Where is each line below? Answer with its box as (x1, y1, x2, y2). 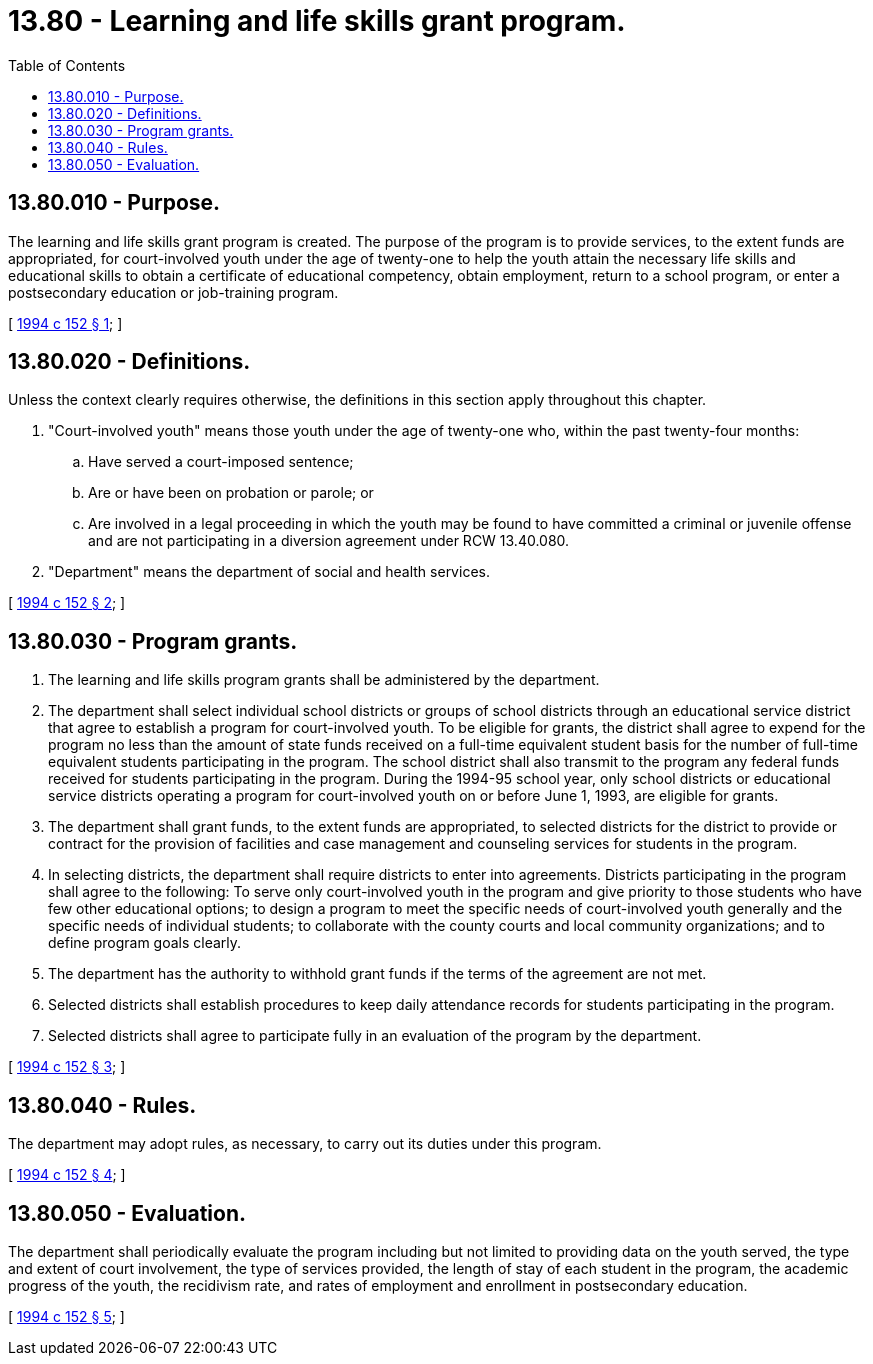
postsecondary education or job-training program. (8, 283, 339, 301)
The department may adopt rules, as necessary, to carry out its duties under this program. (8, 1135, 602, 1153)
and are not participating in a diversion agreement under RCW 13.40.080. (88, 532, 570, 550)
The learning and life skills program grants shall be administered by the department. (48, 671, 600, 689)
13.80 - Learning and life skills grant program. (8, 4, 626, 38)
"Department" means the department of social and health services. (48, 563, 490, 581)
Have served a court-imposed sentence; (88, 453, 354, 471)
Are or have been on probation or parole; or (88, 484, 374, 502)
